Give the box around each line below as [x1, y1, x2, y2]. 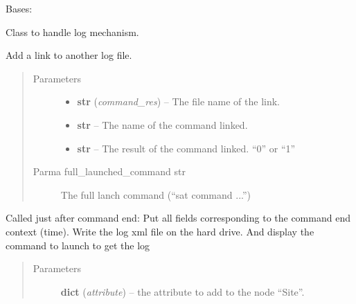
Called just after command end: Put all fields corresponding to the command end [6, 211, 350, 225]
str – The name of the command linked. [77, 117, 248, 132]
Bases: [6, 1, 33, 15]
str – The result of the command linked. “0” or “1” [77, 141, 296, 155]
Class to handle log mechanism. [6, 24, 139, 39]
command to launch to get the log [6, 238, 150, 252]
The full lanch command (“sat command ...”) [60, 187, 251, 202]
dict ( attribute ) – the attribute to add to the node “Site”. [60, 284, 305, 298]
